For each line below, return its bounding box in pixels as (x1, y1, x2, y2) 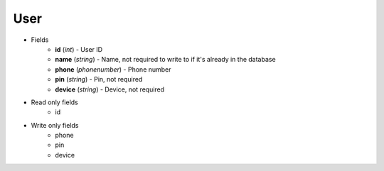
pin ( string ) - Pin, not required (55, 75, 143, 84)
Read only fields (31, 98, 78, 106)
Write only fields (31, 121, 79, 129)
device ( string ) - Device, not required (55, 85, 165, 94)
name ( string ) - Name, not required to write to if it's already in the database (55, 55, 277, 64)
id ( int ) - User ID (55, 45, 103, 53)
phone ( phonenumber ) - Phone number (55, 65, 171, 74)
